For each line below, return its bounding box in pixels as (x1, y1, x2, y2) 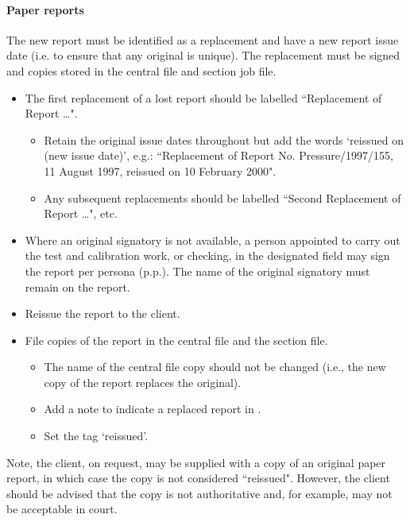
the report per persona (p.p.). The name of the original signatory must (25, 262, 370, 279)
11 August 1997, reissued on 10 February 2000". (44, 162, 277, 179)
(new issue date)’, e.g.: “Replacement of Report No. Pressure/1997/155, (44, 147, 393, 164)
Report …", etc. (44, 205, 118, 222)
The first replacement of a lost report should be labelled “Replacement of (25, 89, 382, 106)
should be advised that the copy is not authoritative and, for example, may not (6, 485, 393, 501)
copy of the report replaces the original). (44, 373, 242, 390)
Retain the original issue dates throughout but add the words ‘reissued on (44, 131, 404, 148)
